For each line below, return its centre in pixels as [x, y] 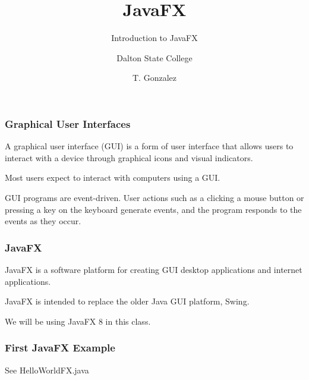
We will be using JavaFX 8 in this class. [78, 321]
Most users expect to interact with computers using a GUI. [113, 178]
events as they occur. [43, 221]
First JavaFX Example [60, 348]
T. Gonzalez [154, 78]
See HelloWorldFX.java [47, 370]
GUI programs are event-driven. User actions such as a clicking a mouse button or [154, 197]
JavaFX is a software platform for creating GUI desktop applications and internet [154, 269]
